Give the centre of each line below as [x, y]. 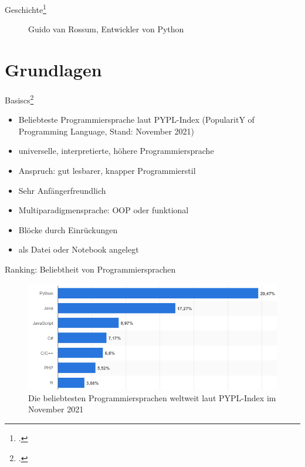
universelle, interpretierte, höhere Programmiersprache [116, 151]
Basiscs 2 [19, 99]
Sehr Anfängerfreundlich [62, 190]
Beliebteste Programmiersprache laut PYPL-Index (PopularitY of [136, 120]
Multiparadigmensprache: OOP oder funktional [104, 210]
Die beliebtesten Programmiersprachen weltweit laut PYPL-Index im [152, 397]
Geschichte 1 [26, 9]
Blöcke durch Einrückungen [68, 229]
